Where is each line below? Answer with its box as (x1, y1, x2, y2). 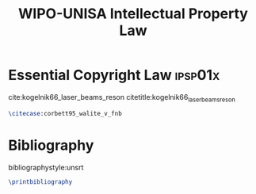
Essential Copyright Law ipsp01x (8, 67, 220, 84)
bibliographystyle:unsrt (8, 162, 84, 172)
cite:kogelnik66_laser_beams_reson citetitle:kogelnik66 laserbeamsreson (8, 92, 235, 104)
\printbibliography (8, 177, 73, 186)
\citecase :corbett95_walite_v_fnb (8, 109, 123, 117)
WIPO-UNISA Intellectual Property (18, 5, 248, 23)
